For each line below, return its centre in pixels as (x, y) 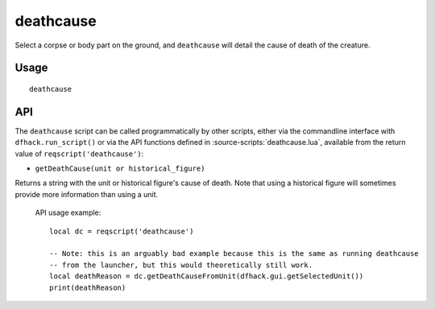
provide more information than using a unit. (87, 194)
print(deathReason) (88, 287)
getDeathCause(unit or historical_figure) (120, 169)
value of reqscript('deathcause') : (79, 154)
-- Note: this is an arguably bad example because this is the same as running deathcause (234, 254)
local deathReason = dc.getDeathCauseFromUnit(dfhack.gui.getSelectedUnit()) (207, 276)
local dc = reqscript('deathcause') (122, 231)
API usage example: (68, 212)
